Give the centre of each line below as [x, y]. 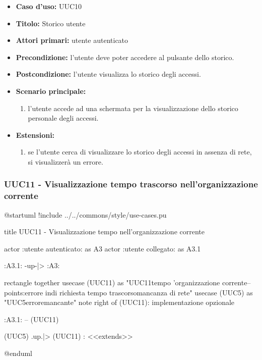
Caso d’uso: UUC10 [49, 6]
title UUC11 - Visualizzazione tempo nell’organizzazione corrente [104, 232]
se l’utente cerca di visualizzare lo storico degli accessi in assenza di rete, [140, 152]
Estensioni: [35, 135]
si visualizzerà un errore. [65, 161]
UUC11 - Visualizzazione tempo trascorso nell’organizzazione [131, 184]
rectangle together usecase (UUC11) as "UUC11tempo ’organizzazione [112, 282]
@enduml [18, 353]
